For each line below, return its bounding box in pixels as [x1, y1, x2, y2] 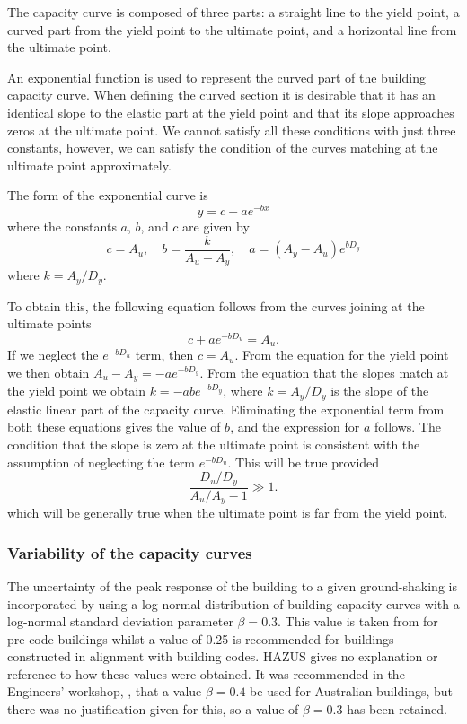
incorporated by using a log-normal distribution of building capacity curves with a [7, 594, 460, 613]
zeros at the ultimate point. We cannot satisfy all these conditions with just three [7, 120, 456, 139]
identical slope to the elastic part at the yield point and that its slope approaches [7, 102, 454, 121]
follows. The [374, 417, 441, 436]
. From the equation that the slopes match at [199, 362, 449, 381]
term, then [135, 345, 194, 364]
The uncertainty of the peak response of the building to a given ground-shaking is [7, 576, 457, 595]
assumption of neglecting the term [7, 452, 196, 471]
